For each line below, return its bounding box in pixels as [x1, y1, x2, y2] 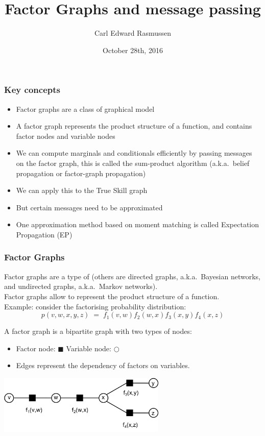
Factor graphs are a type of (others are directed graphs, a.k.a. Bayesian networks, [4, 271, 260, 281]
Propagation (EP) [16, 229, 73, 239]
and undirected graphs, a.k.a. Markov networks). [4, 281, 158, 292]
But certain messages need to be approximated [16, 202, 163, 212]
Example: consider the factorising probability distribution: [4, 301, 186, 311]
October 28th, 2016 [103, 44, 163, 55]
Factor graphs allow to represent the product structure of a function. [4, 290, 220, 301]
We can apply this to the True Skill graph [16, 185, 148, 196]
